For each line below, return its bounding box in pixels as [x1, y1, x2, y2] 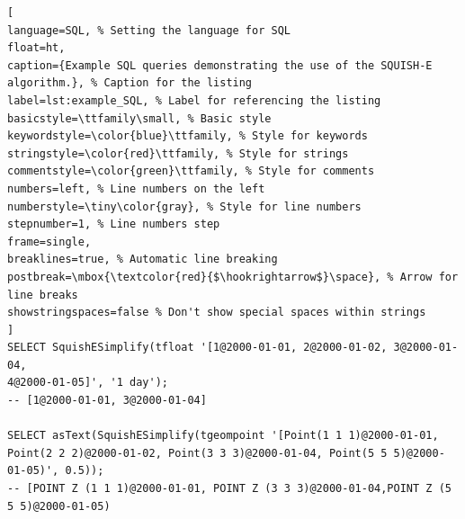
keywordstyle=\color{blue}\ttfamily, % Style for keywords [7, 130, 368, 143]
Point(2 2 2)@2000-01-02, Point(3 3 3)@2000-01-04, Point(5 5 [7, 446, 388, 460]
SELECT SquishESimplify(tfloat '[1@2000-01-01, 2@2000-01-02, [7, 341, 388, 354]
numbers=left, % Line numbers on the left [7, 182, 265, 195]
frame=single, [7, 235, 92, 248]
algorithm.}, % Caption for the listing [7, 76, 253, 90]
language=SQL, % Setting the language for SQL [7, 23, 291, 37]
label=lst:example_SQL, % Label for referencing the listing [7, 94, 381, 107]
